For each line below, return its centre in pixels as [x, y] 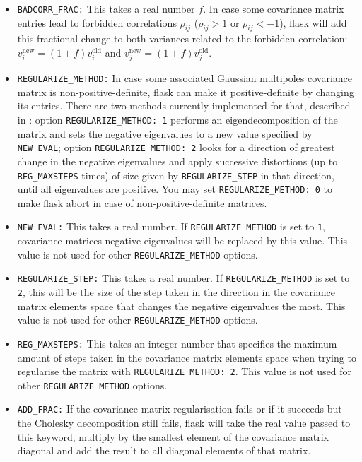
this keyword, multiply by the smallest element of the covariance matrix [173, 436]
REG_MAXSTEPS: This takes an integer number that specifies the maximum [177, 343]
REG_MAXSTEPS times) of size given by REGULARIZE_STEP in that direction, [176, 175]
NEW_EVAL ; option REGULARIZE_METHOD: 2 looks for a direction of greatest [176, 147]
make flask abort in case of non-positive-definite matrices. [142, 202]
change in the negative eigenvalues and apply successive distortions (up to [177, 161]
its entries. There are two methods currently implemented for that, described [184, 106]
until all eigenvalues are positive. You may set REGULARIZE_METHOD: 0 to [175, 189]
